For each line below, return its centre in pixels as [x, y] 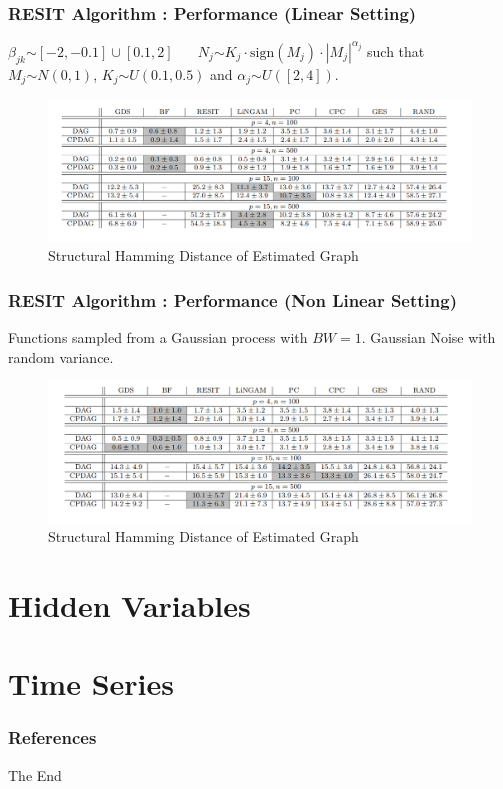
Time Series [91, 683]
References [52, 737]
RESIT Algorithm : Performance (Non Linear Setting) [232, 299]
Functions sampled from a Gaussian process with [158, 337]
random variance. [61, 356]
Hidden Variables [129, 604]
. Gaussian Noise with [428, 337]
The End [35, 774]
